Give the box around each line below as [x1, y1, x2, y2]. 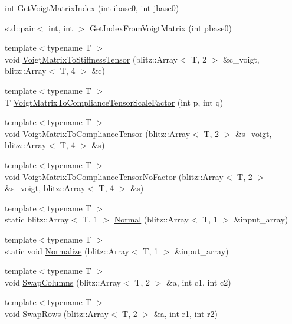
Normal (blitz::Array [114, 213, 189, 225]
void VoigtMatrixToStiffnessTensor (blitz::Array [5, 53, 178, 65]
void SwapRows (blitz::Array [5, 307, 109, 319]
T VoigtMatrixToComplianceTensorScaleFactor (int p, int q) [5, 96, 224, 108]
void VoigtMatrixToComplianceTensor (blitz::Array [5, 127, 191, 139]
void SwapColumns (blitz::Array [5, 276, 121, 288]
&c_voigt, [222, 53, 260, 65]
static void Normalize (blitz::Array [5, 244, 130, 257]
